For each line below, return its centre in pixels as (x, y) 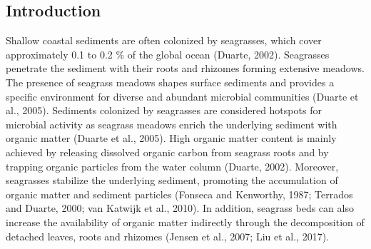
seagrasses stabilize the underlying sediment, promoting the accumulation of (172, 180)
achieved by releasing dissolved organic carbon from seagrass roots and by (167, 152)
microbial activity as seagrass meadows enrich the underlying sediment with (172, 124)
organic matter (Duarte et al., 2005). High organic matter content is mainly (171, 138)
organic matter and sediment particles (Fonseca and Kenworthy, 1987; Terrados (179, 194)
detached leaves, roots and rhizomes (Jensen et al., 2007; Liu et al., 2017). (168, 236)
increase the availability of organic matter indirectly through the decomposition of (185, 222)
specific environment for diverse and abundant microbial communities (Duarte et (182, 96)
